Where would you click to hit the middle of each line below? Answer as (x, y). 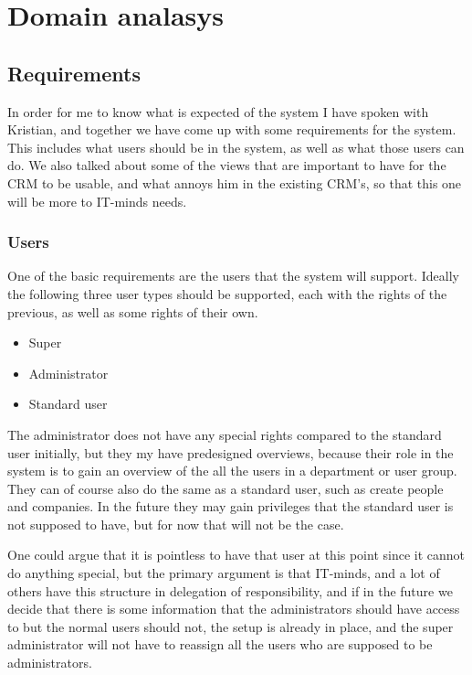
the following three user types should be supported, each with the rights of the (227, 293)
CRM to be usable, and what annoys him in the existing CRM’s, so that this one (235, 182)
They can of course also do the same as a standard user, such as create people (226, 488)
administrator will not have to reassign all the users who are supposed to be (220, 644)
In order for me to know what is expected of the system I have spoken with (218, 111)
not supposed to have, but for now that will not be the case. (176, 524)
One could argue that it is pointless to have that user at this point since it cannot (236, 555)
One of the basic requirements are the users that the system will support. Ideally (233, 276)
